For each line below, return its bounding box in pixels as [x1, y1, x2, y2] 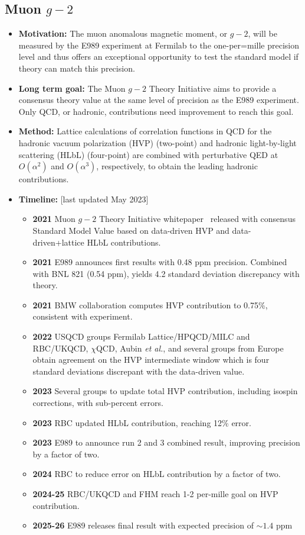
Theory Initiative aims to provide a [149, 82, 277, 94]
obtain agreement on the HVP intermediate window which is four [32, 353, 270, 366]
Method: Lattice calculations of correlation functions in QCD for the [18, 125, 272, 137]
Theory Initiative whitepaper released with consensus [99, 212, 296, 225]
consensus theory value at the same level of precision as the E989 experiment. [18, 94, 299, 106]
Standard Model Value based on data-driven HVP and [32, 224, 229, 236]
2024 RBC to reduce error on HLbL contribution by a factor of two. [32, 468, 281, 480]
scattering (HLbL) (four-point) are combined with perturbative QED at [18, 148, 278, 160]
